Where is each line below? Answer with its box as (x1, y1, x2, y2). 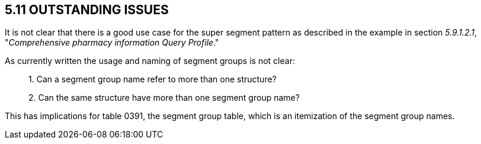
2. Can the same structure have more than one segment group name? (28, 92, 300, 103)
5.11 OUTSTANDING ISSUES (5, 2, 169, 17)
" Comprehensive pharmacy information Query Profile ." (5, 37, 219, 48)
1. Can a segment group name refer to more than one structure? (28, 74, 277, 85)
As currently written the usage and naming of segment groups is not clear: (5, 56, 295, 66)
